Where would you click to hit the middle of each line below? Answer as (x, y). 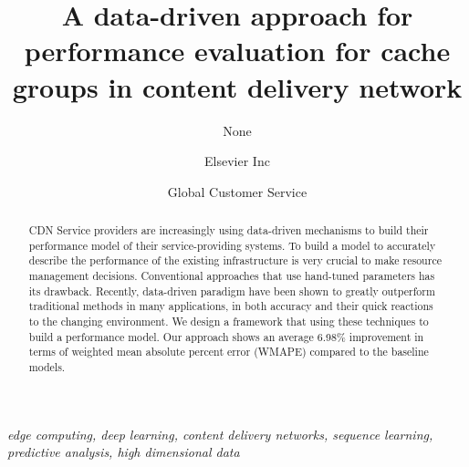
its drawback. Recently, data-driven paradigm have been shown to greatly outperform (232, 291)
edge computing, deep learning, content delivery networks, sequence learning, (220, 434)
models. (47, 366)
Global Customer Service (237, 191)
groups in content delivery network (237, 86)
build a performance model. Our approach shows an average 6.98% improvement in (226, 336)
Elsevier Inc (237, 161)
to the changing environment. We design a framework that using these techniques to (229, 322)
